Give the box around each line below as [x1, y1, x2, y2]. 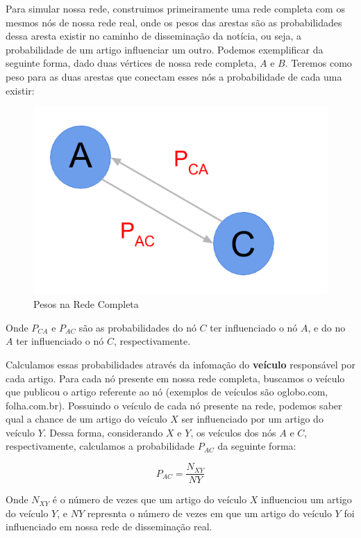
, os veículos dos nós [190, 425, 276, 439]
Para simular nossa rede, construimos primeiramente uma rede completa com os [6, 1, 345, 15]
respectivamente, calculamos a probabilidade [6, 439, 195, 453]
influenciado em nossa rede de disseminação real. [6, 519, 212, 534]
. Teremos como [285, 56, 352, 70]
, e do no [308, 320, 346, 334]
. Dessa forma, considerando [43, 425, 163, 439]
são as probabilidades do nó [78, 320, 196, 334]
